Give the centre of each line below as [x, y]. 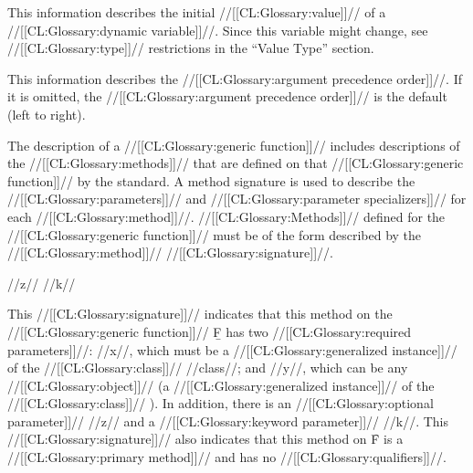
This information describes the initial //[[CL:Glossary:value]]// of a [197, 12]
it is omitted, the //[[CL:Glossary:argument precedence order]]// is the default [227, 96]
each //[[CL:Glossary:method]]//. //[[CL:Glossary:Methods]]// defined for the [226, 216]
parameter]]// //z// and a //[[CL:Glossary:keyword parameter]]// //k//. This [228, 420]
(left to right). [47, 114]
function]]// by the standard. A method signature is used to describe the [211, 180]
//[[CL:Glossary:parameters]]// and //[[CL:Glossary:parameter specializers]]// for [237, 199]
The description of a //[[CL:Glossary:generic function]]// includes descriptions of [234, 145]
